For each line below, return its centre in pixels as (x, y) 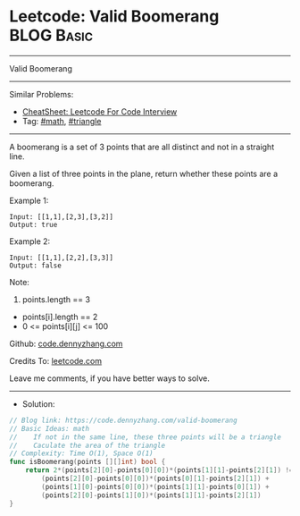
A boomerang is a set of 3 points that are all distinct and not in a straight (142, 147)
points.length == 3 (56, 299)
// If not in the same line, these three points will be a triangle (145, 437)
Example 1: (29, 200)
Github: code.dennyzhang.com (66, 343)
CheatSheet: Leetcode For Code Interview (100, 111)
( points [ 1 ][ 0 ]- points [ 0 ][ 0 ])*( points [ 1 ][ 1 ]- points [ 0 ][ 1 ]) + (155, 486)
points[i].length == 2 (60, 317)
